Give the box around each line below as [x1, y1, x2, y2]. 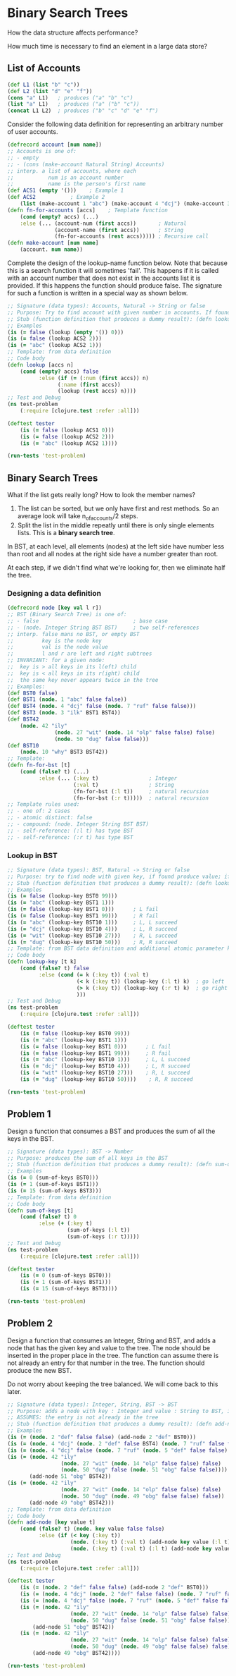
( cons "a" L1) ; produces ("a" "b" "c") [7, 94, 133, 102]
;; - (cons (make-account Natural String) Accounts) [7, 161, 165, 168]
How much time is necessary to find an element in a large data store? [7, 42, 208, 50]
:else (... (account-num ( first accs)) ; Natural [20, 220, 188, 227]
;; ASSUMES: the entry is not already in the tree [7, 1414, 159, 1421]
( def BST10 [7, 742, 39, 749]
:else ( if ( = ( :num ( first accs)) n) [38, 374, 150, 381]
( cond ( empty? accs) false [20, 368, 99, 375]
